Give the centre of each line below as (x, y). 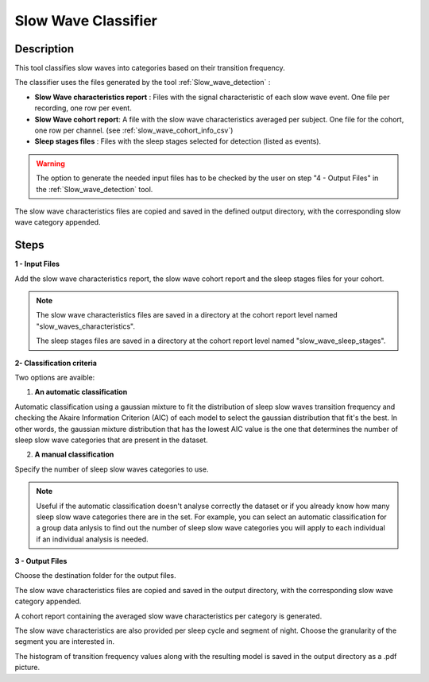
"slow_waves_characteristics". (85, 326)
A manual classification (74, 455)
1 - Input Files (37, 264)
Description (44, 49)
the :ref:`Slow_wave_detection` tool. (95, 189)
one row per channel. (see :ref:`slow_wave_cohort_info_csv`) (134, 130)
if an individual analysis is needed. (92, 539)
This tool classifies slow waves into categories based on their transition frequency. (150, 68)
